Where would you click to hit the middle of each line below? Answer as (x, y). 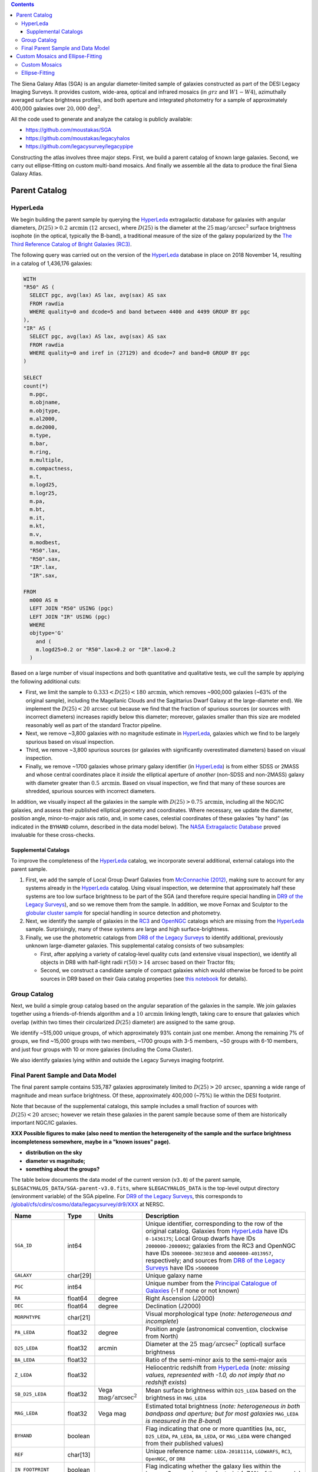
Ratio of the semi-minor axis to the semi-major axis (216, 1360)
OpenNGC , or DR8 (165, 1458)
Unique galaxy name (174, 1275)
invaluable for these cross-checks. (53, 835)
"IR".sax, (44, 575)
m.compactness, (52, 468)
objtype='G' (47, 633)
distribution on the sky (54, 1153)
